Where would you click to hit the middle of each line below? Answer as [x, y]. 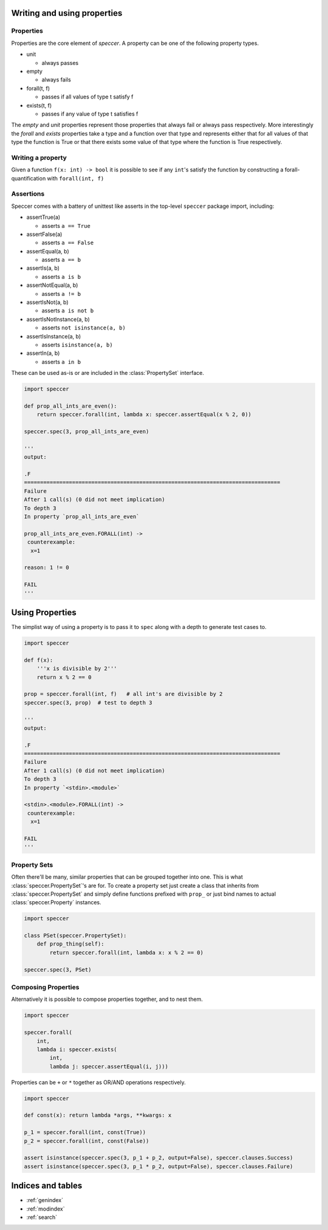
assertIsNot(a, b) [48, 302]
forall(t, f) [38, 88]
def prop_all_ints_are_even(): [71, 406]
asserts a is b [61, 277]
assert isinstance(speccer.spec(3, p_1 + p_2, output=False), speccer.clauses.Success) [159, 1158]
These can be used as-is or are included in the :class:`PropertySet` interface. [108, 373]
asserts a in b [61, 362]
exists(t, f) [39, 105]
